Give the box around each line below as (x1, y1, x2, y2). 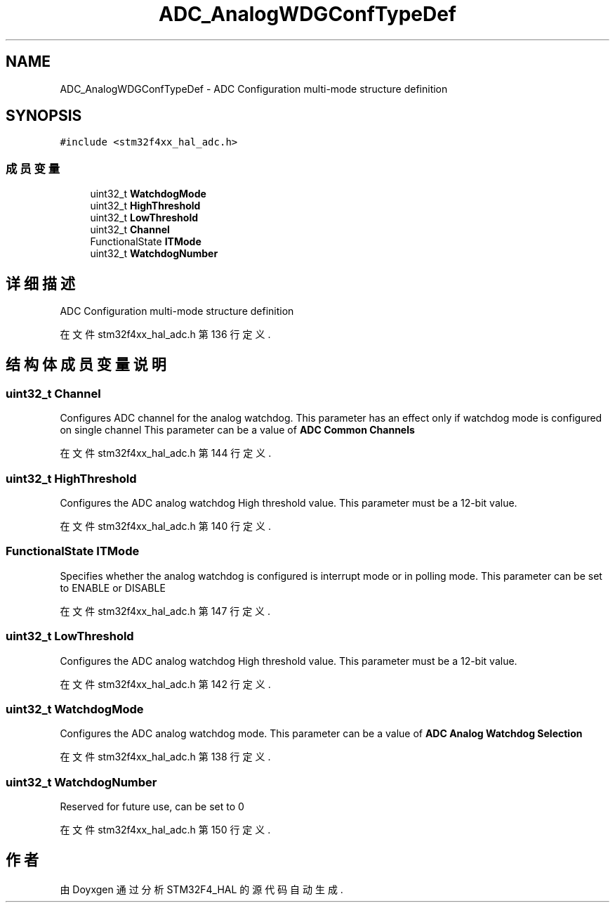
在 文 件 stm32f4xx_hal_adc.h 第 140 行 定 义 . (60, 520, 272, 532)
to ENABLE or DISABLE (60, 581, 166, 594)
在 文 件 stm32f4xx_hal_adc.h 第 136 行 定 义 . (60, 328, 271, 341)
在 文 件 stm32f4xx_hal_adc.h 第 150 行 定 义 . (60, 824, 271, 836)
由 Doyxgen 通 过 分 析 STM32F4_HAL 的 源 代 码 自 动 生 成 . (60, 883, 343, 895)
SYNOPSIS (6, 107, 82, 125)
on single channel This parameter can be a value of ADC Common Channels (60, 424, 415, 436)
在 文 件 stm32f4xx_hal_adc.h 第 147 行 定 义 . (60, 604, 271, 617)
